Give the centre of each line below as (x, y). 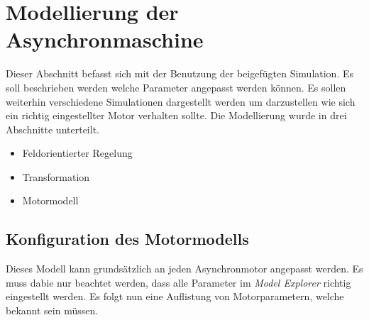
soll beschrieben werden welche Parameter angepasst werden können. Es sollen (176, 87)
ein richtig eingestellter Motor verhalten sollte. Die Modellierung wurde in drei (176, 115)
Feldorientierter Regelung (77, 153)
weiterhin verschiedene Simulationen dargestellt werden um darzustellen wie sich (181, 101)
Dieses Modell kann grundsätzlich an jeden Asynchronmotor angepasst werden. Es (184, 269)
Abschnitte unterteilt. (53, 129)
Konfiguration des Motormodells (127, 239)
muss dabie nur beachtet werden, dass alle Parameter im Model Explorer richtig (178, 282)
